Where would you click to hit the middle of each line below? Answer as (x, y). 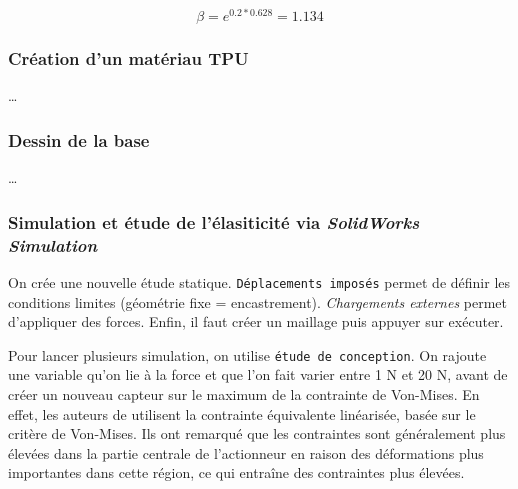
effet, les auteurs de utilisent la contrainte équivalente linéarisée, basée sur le (242, 413)
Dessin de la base (79, 139)
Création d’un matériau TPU (128, 58)
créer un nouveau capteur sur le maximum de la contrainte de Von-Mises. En (244, 393)
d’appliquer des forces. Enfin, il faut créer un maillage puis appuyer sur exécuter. (256, 321)
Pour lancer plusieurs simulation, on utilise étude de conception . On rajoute (247, 354)
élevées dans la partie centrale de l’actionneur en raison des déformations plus (246, 452)
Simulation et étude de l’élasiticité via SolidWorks (214, 221)
